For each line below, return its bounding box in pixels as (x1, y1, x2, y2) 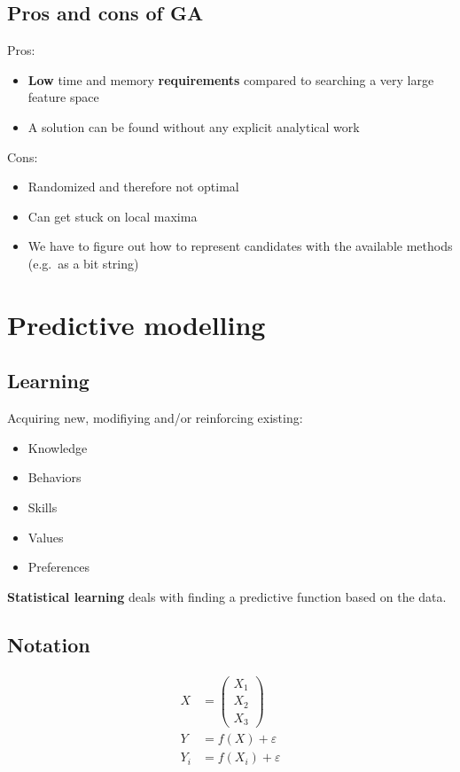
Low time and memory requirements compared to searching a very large (27, 70, 434, 89)
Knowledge (27, 438, 88, 456)
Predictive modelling (7, 306, 266, 342)
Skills (27, 497, 58, 516)
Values (27, 527, 64, 546)
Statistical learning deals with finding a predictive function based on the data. (7, 587, 447, 605)
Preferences (27, 558, 90, 576)
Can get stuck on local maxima (27, 207, 198, 225)
